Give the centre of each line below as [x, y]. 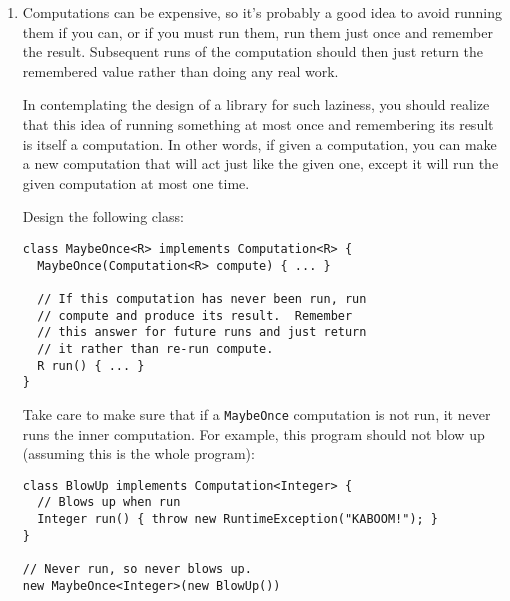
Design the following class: [103, 216]
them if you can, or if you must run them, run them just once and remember [257, 31]
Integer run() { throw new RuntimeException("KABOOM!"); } [238, 519]
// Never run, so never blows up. [137, 568]
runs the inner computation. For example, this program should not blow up [253, 433]
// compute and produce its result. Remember [195, 315]
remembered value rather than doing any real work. [180, 70]
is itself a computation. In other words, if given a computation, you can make [259, 143]
